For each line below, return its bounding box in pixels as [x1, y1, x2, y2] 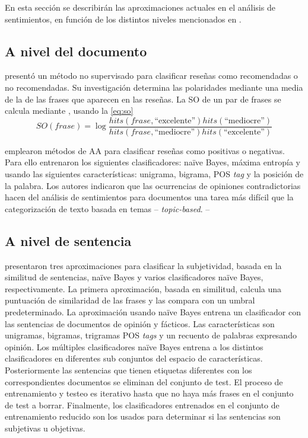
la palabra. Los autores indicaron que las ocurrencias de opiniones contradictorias [5, 179, 301, 191]
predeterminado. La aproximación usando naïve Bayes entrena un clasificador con [5, 305, 301, 318]
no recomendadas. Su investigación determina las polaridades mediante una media [5, 81, 303, 93]
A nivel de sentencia [5, 231, 132, 250]
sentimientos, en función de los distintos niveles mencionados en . [5, 12, 242, 25]
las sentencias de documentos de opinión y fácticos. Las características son [5, 317, 275, 330]
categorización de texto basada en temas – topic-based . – [5, 202, 210, 215]
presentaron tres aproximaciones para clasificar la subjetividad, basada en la [5, 259, 282, 271]
